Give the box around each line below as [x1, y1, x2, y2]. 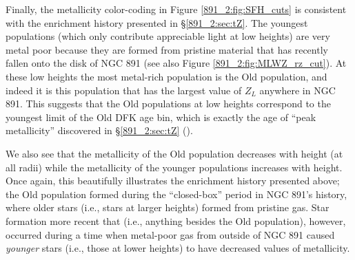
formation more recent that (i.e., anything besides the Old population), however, [6, 213, 346, 228]
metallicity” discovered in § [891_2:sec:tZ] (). [6, 123, 193, 138]
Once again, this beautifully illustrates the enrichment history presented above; [6, 173, 340, 188]
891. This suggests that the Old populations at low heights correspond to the [6, 96, 331, 111]
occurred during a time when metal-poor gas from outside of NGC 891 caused [6, 227, 335, 241]
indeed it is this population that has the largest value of [6, 83, 242, 97]
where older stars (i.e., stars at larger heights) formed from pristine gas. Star [6, 200, 329, 215]
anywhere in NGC [259, 83, 336, 97]
